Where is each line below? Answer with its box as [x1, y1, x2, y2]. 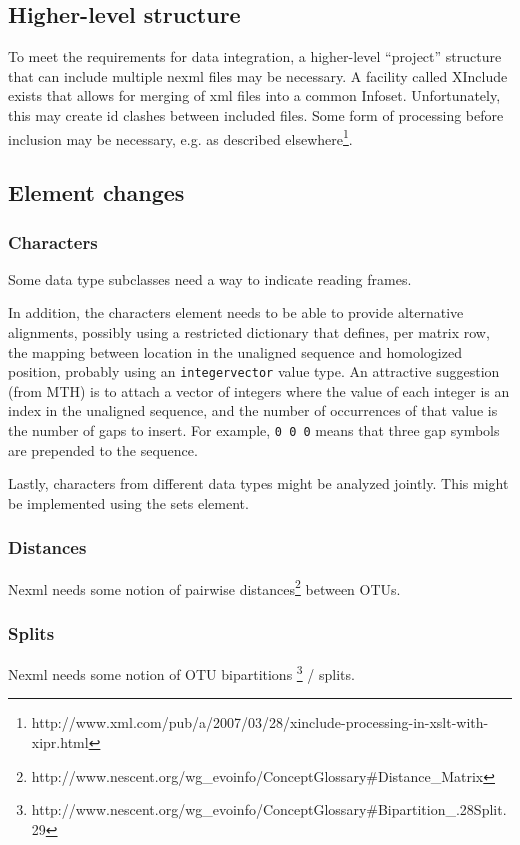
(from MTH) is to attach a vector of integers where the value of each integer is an [8, 380, 510, 401]
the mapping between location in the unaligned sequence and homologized [8, 341, 462, 362]
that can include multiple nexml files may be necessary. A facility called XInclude [8, 65, 508, 86]
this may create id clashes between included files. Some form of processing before [8, 104, 504, 125]
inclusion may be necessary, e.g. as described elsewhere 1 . [8, 125, 353, 149]
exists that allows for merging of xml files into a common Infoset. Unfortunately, [8, 85, 501, 106]
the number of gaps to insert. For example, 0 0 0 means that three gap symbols [8, 420, 500, 441]
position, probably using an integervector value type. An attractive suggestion [8, 361, 500, 382]
